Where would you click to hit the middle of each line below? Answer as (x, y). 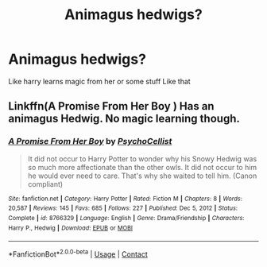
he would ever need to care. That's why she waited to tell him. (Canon (142, 176)
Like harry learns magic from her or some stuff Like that (99, 81)
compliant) (45, 184)
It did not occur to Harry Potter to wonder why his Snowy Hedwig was (142, 159)
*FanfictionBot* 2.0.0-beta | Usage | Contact (78, 253)
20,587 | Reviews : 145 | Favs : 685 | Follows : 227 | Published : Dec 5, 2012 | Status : (123, 208)
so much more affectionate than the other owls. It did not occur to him (142, 167)
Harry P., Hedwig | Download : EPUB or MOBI (71, 228)
